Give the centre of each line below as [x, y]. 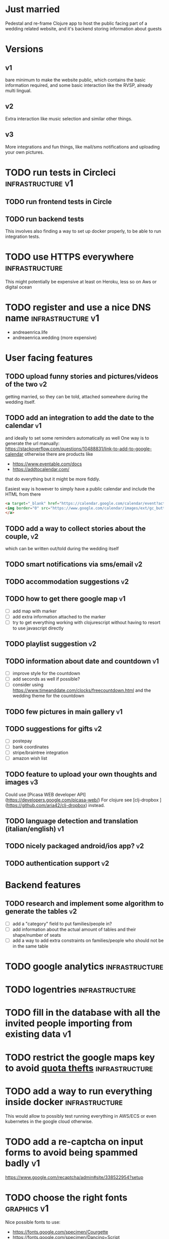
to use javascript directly [38, 628]
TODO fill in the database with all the [83, 1013]
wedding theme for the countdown [48, 696]
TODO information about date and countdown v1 [82, 661]
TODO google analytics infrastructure [84, 967]
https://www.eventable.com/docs [47, 464]
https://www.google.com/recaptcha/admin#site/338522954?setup [74, 1177]
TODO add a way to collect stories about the [75, 528]
